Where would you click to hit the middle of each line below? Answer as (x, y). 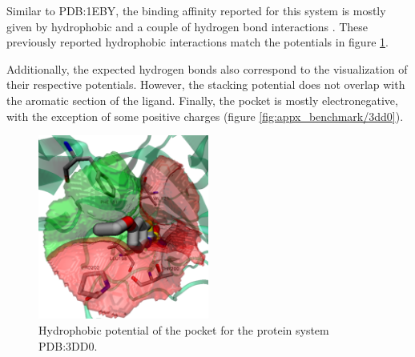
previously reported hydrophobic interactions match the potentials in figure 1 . (197, 42)
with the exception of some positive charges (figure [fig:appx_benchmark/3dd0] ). (205, 116)
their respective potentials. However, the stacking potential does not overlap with (206, 84)
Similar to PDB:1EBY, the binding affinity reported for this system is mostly (196, 10)
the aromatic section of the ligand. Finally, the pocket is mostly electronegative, (202, 100)
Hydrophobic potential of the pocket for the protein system (184, 330)
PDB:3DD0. (68, 345)
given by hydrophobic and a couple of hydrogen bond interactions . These (187, 26)
